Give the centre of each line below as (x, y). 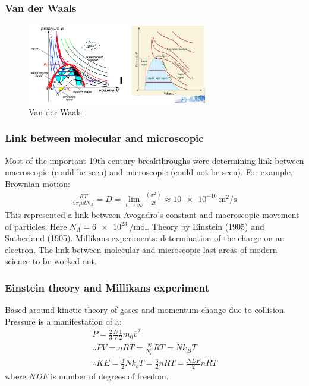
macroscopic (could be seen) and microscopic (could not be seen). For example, (149, 172)
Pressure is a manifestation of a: (63, 321)
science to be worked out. (51, 261)
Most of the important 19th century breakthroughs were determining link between (154, 160)
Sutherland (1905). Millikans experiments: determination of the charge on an (145, 238)
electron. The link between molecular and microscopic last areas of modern (141, 249)
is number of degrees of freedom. (110, 376)
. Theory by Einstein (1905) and (206, 226)
